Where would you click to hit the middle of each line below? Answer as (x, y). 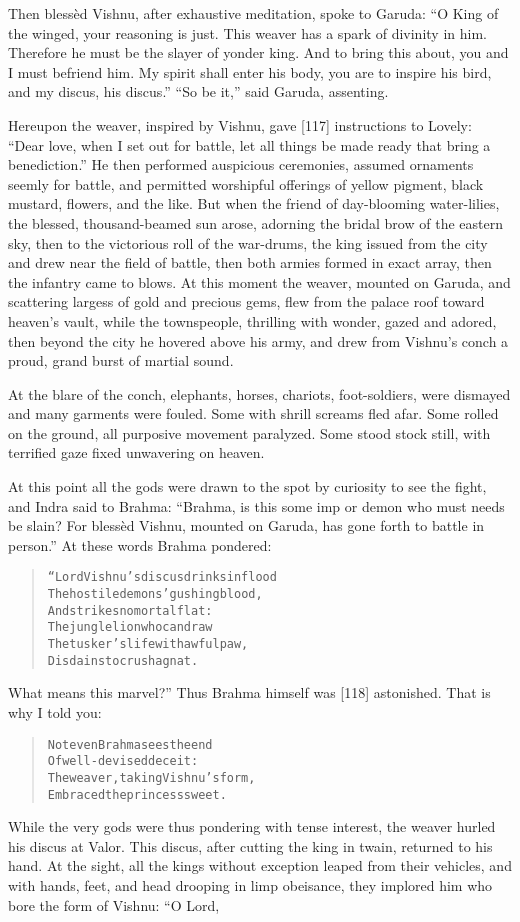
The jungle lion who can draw (130, 627)
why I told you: (55, 711)
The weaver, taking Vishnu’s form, (151, 777)
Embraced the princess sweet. (137, 794)
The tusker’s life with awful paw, (148, 644)
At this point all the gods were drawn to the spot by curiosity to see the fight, (247, 486)
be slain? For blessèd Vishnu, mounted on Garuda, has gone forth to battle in (246, 525)
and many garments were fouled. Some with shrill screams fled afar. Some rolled (253, 413)
